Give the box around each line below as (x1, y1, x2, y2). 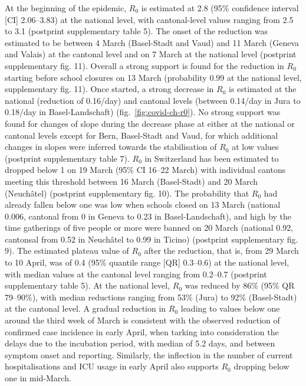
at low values (232, 140, 279, 153)
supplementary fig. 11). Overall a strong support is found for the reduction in (5, 59, 284, 71)
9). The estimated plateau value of (5, 244, 129, 257)
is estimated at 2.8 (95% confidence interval (141, 2, 299, 14)
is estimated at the (229, 83, 297, 95)
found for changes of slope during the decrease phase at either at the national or (5, 117, 295, 129)
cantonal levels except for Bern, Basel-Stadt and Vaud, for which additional (5, 129, 278, 141)
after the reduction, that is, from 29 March (144, 244, 299, 257)
